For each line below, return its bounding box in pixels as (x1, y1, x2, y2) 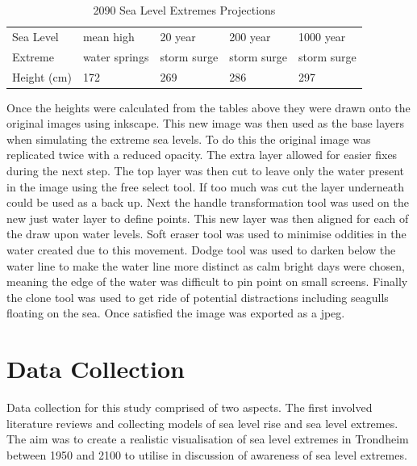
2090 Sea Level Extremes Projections (93, 2, 276, 18)
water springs (82, 48, 149, 65)
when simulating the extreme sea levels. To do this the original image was (6, 130, 371, 147)
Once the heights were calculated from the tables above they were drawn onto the (6, 99, 411, 115)
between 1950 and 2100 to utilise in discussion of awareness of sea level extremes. (6, 446, 407, 463)
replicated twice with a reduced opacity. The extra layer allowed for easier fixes (6, 146, 398, 163)
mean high (82, 27, 135, 44)
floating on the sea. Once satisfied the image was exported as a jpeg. (6, 304, 345, 321)
